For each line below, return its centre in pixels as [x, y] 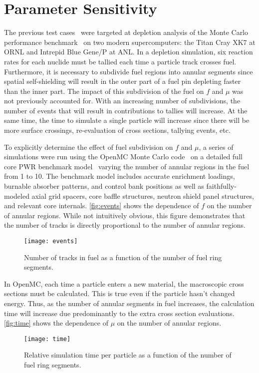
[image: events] [51, 241]
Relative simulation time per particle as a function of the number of [128, 355]
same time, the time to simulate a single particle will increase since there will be [127, 120]
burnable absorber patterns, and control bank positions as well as [104, 186]
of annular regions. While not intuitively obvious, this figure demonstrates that [125, 215]
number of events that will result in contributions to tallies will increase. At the [126, 110]
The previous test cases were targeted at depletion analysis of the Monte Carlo [126, 32]
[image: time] [47, 339]
